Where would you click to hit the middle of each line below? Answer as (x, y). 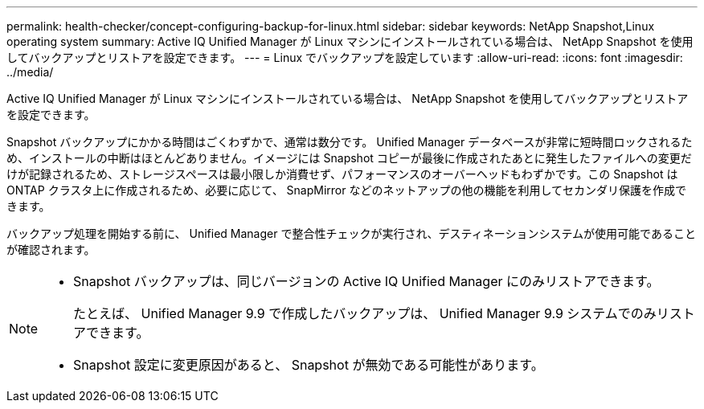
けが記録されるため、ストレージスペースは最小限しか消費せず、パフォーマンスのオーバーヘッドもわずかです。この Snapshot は (342, 174)
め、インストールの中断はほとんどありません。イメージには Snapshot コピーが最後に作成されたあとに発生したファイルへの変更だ (349, 158)
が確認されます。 (51, 249)
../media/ (30, 72)
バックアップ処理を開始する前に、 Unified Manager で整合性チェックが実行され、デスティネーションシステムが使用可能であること (351, 233)
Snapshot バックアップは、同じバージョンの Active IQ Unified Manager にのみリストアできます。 (366, 281)
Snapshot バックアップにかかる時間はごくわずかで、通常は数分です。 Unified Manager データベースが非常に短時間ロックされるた (350, 142)
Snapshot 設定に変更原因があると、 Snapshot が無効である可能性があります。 (309, 365)
